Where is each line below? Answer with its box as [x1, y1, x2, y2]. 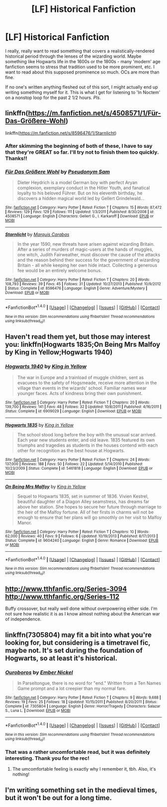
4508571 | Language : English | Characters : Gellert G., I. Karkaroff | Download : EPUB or [5, 213, 154, 218]
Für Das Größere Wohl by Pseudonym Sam [5, 168, 110, 175]
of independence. [5, 616, 42, 622]
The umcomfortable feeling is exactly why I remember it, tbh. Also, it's [12, 766, 156, 772]
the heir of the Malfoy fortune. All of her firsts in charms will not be [17, 509, 154, 515]
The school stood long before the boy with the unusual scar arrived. [17, 431, 157, 437]
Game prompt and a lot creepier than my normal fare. [17, 686, 127, 692]
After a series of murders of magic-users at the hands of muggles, [17, 246, 154, 252]
